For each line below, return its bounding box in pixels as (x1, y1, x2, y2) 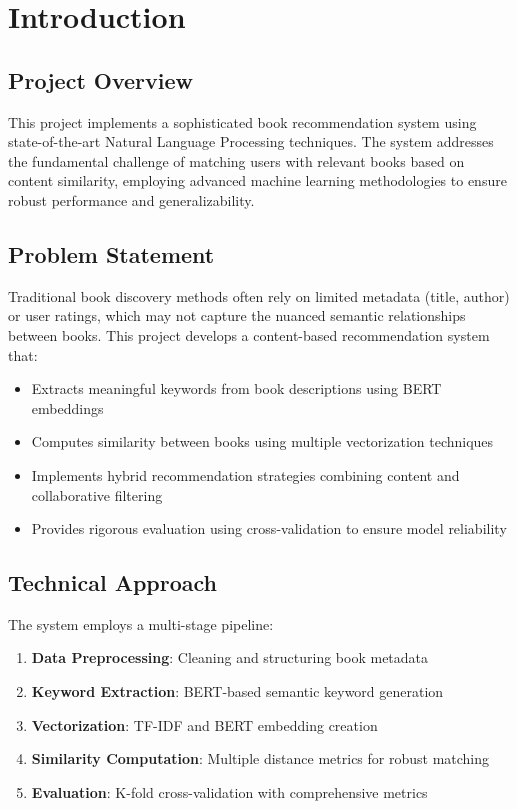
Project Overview (8, 64, 194, 95)
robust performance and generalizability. (8, 189, 255, 210)
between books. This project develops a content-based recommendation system (8, 324, 490, 345)
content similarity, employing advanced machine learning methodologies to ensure (8, 170, 507, 191)
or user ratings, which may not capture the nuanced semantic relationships (8, 305, 466, 326)
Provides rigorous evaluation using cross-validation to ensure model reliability (31, 518, 507, 539)
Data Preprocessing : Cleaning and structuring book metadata (31, 647, 429, 668)
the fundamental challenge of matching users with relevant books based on (8, 150, 465, 171)
